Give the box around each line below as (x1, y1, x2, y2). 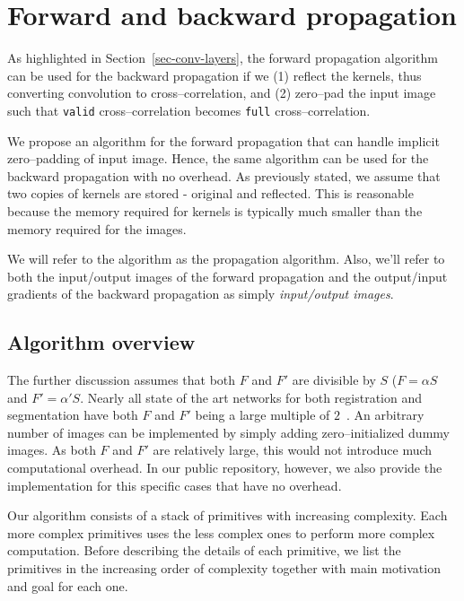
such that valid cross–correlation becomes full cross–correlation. (7, 100, 371, 119)
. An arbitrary (346, 405, 425, 424)
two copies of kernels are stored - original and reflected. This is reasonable (7, 184, 414, 203)
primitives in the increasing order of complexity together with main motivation (7, 559, 441, 578)
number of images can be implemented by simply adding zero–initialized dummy (7, 422, 450, 441)
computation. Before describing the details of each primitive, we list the (7, 541, 401, 560)
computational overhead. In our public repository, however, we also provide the (7, 458, 442, 477)
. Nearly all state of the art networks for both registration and (80, 388, 422, 406)
